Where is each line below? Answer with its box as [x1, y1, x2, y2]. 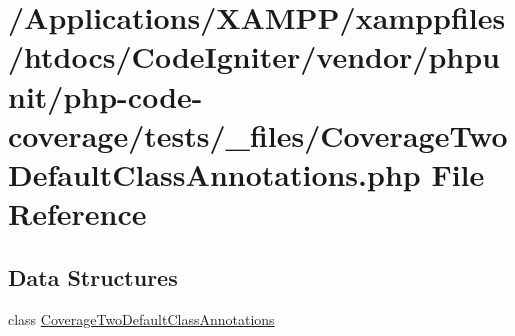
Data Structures [8, 261, 178, 292]
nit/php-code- [8, 75, 203, 116]
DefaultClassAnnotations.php [8, 153, 421, 194]
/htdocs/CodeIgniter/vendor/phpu [8, 36, 500, 77]
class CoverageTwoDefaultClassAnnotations [8, 308, 275, 329]
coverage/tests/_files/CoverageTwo [8, 114, 508, 155]
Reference [8, 193, 147, 234]
